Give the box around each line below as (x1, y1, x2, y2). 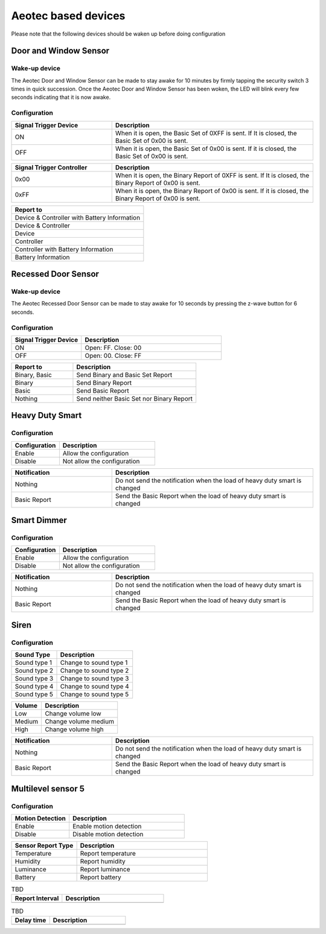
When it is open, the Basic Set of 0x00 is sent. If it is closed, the (115, 144, 297, 153)
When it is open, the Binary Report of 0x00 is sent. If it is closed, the (115, 186, 309, 195)
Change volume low (45, 710, 102, 718)
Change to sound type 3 (60, 675, 129, 683)
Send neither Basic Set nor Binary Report (76, 394, 193, 402)
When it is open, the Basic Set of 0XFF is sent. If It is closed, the (115, 129, 297, 137)
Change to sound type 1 (60, 658, 128, 667)
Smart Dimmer (11, 515, 67, 526)
